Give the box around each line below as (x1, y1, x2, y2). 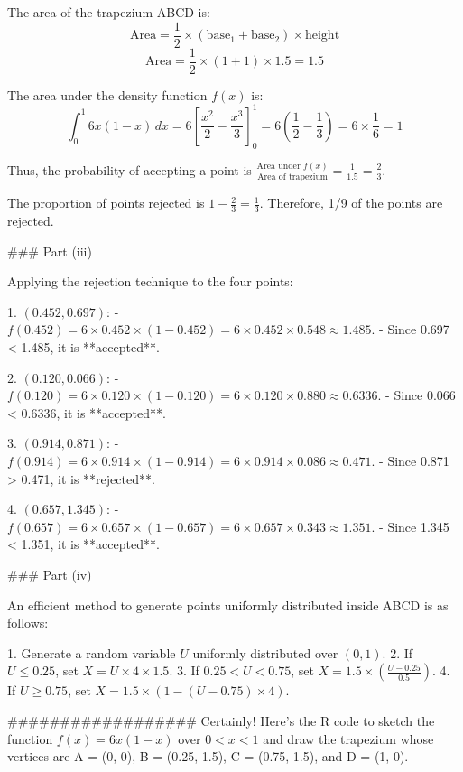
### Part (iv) (7, 564, 92, 583)
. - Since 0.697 (371, 320, 449, 339)
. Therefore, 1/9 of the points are (259, 193, 443, 212)
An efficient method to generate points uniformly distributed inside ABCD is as (7, 595, 449, 614)
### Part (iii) (7, 241, 92, 260)
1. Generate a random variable (7, 643, 176, 662)
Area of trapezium (257, 172, 328, 182)
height (304, 29, 340, 42)
